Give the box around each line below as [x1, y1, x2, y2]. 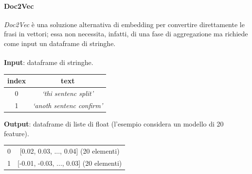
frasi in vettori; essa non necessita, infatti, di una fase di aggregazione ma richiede [4, 29, 248, 39]
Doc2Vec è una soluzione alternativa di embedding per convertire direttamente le [4, 19, 245, 29]
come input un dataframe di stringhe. [4, 38, 116, 48]
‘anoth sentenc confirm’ [33, 100, 103, 110]
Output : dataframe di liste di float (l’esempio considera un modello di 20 [4, 119, 224, 129]
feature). [4, 128, 29, 138]
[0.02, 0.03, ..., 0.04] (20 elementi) [19, 145, 120, 156]
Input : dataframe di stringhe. [4, 57, 93, 67]
